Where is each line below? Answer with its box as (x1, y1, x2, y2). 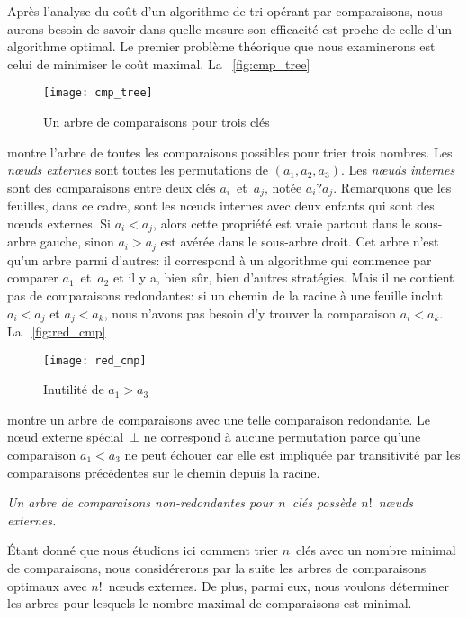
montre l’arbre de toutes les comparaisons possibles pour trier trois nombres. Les (7, 142, 453, 161)
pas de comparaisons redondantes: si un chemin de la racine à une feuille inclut (7, 285, 443, 304)
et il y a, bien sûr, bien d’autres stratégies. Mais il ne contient (113, 268, 454, 287)
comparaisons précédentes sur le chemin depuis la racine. (7, 462, 320, 481)
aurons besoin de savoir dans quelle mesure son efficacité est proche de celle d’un (7, 19, 453, 38)
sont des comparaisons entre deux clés (7, 177, 216, 196)
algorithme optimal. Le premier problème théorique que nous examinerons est (7, 37, 436, 56)
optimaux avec (7, 576, 87, 595)
